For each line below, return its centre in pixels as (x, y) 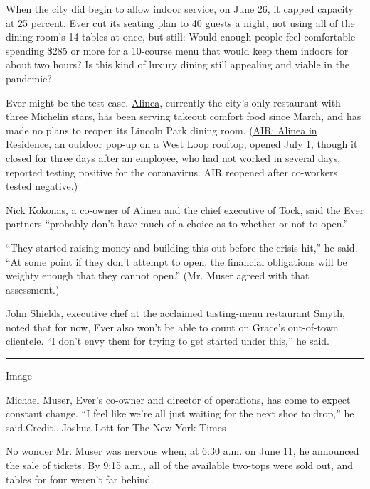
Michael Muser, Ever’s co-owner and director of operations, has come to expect (178, 399)
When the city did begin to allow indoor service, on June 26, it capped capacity (180, 9)
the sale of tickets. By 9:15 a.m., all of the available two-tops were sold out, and (180, 465)
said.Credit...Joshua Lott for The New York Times (116, 427)
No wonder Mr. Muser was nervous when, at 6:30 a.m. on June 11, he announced (183, 451)
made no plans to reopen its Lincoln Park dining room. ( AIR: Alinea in (162, 130)
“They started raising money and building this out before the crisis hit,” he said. (182, 247)
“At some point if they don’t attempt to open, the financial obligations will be (176, 261)
